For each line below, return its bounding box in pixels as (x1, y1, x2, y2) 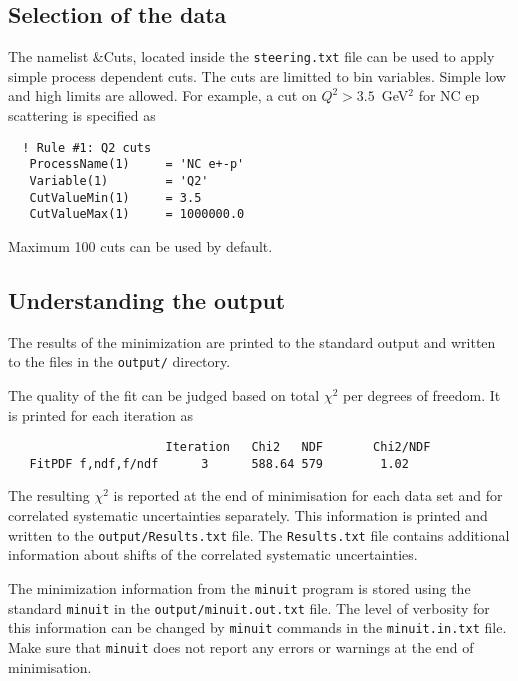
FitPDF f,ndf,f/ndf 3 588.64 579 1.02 (29, 456, 409, 471)
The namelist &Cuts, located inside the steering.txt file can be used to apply (8, 46, 495, 67)
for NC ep (418, 85, 480, 106)
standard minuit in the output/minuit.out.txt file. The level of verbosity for (8, 597, 490, 618)
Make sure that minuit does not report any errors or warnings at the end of (8, 636, 474, 657)
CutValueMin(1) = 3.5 (29, 190, 202, 205)
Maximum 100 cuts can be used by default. (8, 235, 273, 256)
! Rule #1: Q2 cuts (22, 140, 152, 155)
